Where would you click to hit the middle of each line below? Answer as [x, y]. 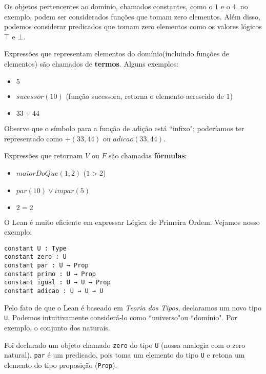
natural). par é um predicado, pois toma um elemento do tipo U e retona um [125, 355]
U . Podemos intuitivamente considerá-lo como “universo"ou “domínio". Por [121, 317]
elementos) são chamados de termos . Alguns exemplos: [91, 63]
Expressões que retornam [44, 155]
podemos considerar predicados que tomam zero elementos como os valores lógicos [133, 26]
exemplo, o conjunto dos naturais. [57, 327]
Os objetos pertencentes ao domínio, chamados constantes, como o [108, 6]
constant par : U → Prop [46, 266]
